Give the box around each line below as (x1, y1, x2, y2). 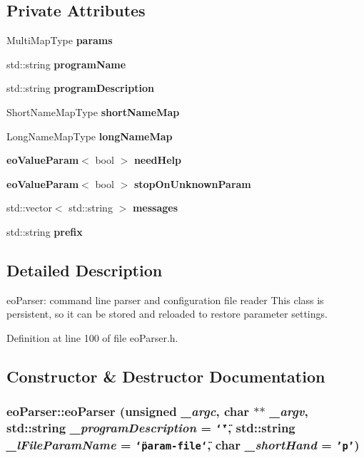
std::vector (6, 200, 52, 215)
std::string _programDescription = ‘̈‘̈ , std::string (6, 419, 295, 437)
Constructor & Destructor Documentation (6, 365, 325, 387)
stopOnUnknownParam (133, 176, 251, 191)
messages (132, 200, 178, 215)
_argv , (270, 402, 308, 420)
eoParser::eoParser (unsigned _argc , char (6, 402, 250, 420)
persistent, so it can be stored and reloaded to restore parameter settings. (6, 306, 328, 321)
